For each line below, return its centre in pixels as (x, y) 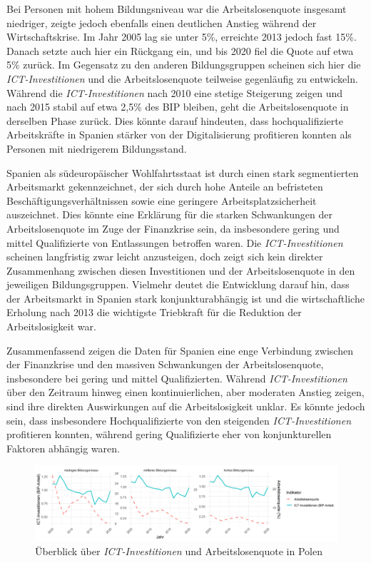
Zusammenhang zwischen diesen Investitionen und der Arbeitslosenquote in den (181, 270)
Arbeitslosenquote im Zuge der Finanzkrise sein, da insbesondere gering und (173, 228)
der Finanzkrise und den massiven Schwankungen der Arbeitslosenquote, (165, 364)
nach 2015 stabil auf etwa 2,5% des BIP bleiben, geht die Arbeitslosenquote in (178, 107)
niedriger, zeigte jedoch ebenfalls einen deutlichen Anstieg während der (162, 22)
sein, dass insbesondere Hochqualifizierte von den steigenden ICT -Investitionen (179, 420)
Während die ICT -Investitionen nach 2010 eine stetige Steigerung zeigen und (175, 92)
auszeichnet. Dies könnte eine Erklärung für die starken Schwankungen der (170, 214)
